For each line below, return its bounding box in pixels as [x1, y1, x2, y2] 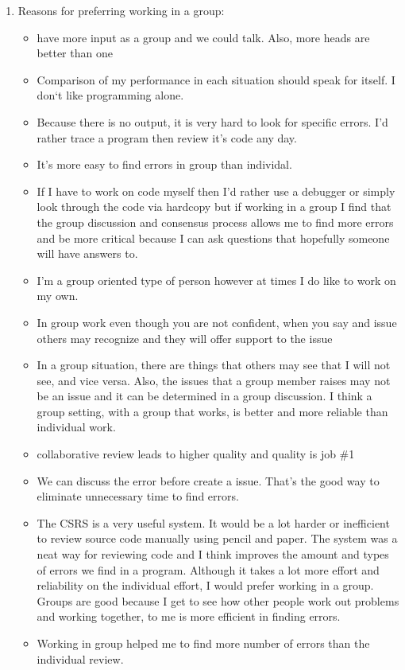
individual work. [37, 419, 116, 435]
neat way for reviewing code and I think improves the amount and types [37, 546, 389, 563]
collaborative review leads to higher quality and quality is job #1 [37, 446, 355, 462]
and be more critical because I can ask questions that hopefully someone [37, 229, 390, 246]
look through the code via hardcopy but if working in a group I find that [37, 198, 391, 215]
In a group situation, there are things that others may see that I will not [37, 356, 391, 373]
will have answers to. [37, 245, 138, 262]
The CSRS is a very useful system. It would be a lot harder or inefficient [37, 514, 390, 531]
